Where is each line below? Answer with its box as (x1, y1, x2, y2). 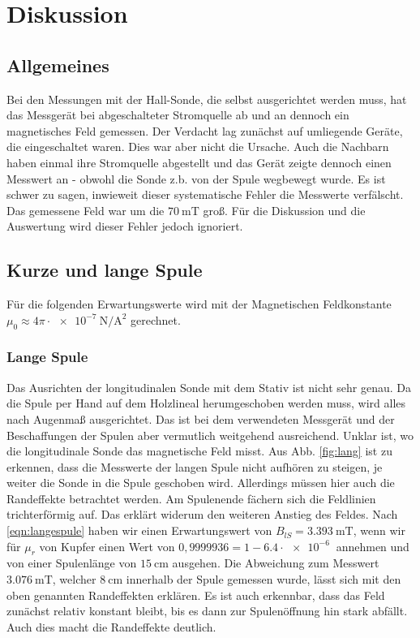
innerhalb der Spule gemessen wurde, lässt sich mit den (126, 571, 401, 588)
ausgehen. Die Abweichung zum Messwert (172, 554, 379, 571)
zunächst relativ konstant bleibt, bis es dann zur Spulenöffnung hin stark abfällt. (6, 602, 408, 619)
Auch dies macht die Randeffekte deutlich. (6, 618, 216, 635)
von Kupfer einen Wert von (39, 537, 175, 554)
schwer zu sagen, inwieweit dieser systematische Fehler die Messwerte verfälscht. (6, 186, 404, 203)
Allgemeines (6, 52, 109, 77)
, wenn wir (353, 522, 405, 539)
